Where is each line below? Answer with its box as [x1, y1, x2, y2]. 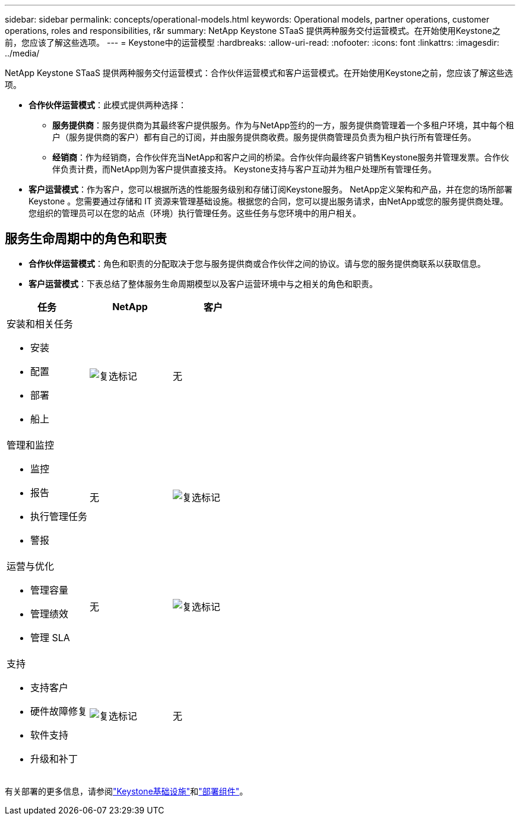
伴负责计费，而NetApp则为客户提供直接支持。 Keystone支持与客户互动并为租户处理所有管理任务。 [52, 164, 437, 174]
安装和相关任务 [7, 317, 74, 330]
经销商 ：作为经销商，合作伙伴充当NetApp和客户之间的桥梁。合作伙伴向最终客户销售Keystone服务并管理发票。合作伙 [52, 152, 509, 162]
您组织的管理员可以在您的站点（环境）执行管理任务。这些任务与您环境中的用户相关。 [28, 208, 361, 218]
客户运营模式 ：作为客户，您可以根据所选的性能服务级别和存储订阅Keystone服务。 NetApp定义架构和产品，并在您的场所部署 [28, 184, 513, 194]
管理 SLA [30, 631, 70, 644]
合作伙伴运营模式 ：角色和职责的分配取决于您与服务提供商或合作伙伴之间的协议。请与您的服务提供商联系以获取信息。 [28, 258, 486, 269]
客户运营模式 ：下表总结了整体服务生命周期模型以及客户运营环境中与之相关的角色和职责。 [28, 278, 378, 289]
